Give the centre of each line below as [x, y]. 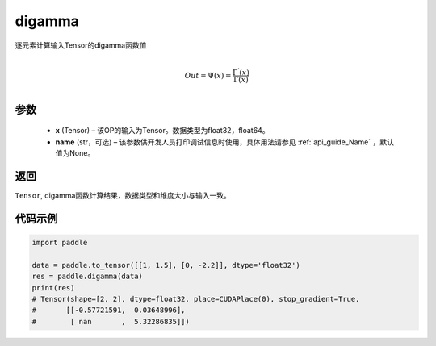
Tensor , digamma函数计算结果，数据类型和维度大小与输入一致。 [123, 196]
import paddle [60, 243]
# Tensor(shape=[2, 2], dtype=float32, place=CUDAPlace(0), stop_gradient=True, [196, 299]
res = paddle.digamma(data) [87, 277]
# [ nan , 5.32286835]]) [111, 321]
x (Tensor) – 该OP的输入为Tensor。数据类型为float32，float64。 [162, 131]
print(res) [53, 288]
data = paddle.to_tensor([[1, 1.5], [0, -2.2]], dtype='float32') [166, 265]
